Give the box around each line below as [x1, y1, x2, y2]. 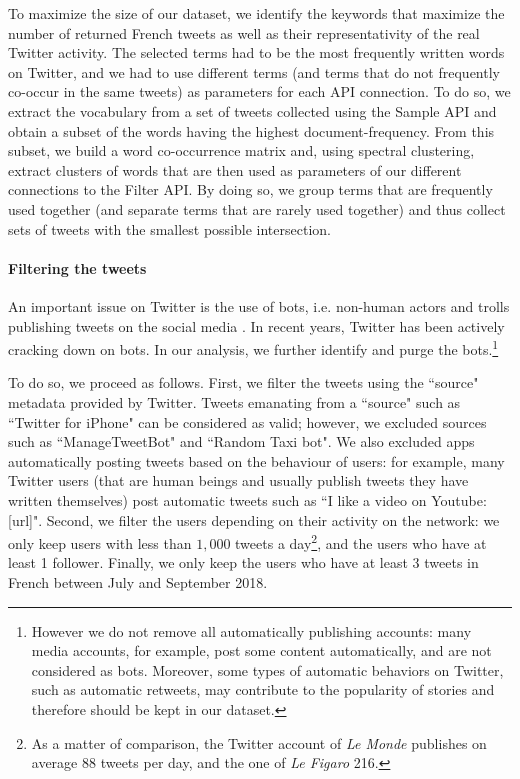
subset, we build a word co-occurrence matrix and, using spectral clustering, [8, 140, 475, 161]
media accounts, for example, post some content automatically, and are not [31, 640, 492, 661]
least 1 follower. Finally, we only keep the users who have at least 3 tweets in [8, 552, 479, 573]
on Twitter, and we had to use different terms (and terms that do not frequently [8, 61, 500, 82]
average [31, 752, 78, 773]
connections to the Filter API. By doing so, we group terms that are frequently [8, 179, 493, 200]
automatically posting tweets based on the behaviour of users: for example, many [8, 450, 505, 471]
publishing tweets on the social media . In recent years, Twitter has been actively [8, 315, 505, 336]
